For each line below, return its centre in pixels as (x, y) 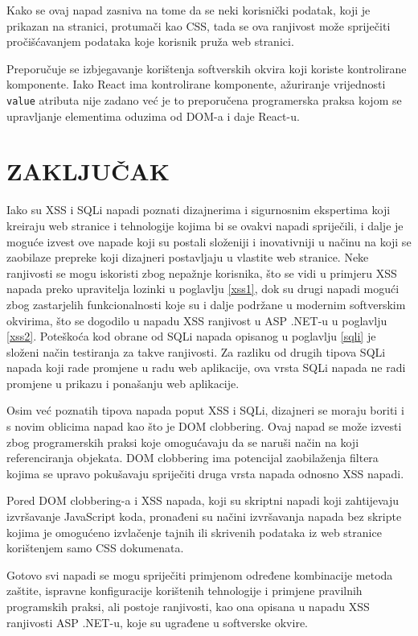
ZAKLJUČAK (88, 171)
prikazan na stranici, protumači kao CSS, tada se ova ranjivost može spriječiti (199, 25)
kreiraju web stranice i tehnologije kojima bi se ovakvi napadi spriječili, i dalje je (205, 225)
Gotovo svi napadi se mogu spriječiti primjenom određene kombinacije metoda (200, 574)
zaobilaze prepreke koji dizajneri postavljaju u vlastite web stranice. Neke (188, 257)
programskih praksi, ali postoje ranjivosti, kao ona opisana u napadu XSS (188, 606)
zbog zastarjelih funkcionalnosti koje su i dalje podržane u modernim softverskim (206, 304)
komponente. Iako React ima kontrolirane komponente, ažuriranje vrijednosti (196, 84)
